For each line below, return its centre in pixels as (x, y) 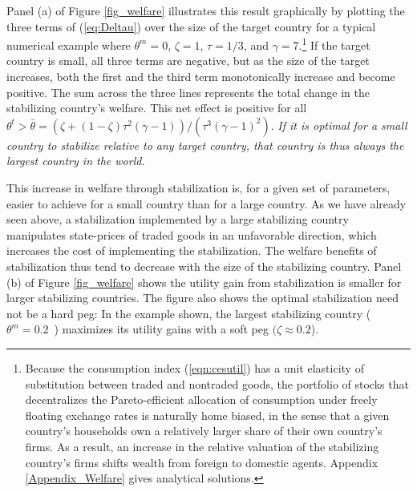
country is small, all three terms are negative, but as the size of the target (188, 60)
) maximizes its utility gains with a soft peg (161, 329)
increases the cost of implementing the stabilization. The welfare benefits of (192, 250)
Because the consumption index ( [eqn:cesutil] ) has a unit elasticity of (194, 367)
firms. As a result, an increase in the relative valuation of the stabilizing (202, 446)
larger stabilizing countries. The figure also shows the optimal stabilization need (203, 298)
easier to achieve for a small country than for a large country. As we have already (206, 203)
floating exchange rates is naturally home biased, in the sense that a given (207, 415)
